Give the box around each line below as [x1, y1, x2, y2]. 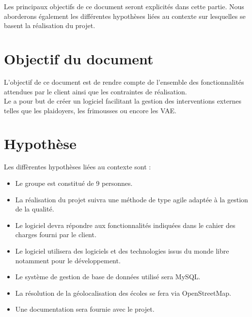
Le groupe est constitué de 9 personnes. [15, 178, 133, 188]
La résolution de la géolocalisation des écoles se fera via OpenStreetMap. [15, 287, 231, 298]
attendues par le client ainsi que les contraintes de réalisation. [4, 86, 187, 96]
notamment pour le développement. [15, 255, 121, 265]
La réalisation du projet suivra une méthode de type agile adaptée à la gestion [15, 194, 248, 204]
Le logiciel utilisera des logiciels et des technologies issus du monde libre [15, 245, 229, 256]
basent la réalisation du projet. [4, 20, 95, 30]
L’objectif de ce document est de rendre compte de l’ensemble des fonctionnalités [4, 76, 244, 87]
